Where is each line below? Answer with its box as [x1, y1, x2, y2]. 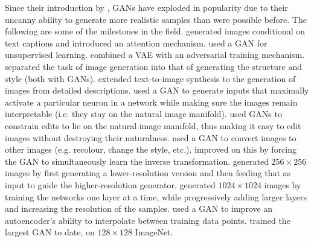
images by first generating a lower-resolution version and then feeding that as [5, 167, 291, 179]
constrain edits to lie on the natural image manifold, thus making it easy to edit [5, 119, 301, 132]
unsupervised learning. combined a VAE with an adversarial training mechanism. [5, 48, 305, 61]
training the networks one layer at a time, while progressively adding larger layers [5, 190, 307, 203]
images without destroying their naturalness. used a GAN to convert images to [5, 131, 296, 144]
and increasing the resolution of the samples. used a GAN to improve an [5, 202, 273, 215]
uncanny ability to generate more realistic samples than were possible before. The [5, 13, 307, 25]
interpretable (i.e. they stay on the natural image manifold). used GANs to [5, 107, 282, 120]
